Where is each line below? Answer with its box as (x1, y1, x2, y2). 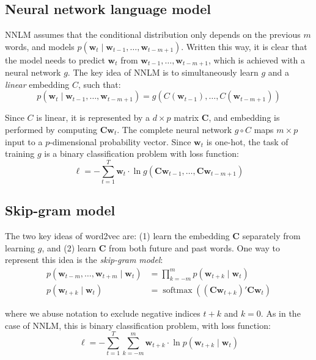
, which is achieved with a (208, 53, 305, 66)
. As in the (260, 306, 301, 319)
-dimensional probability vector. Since (50, 135, 191, 148)
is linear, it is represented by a (36, 111, 150, 124)
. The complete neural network (117, 123, 232, 136)
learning (5, 241, 35, 254)
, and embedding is (208, 111, 280, 124)
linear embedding (5, 77, 70, 90)
